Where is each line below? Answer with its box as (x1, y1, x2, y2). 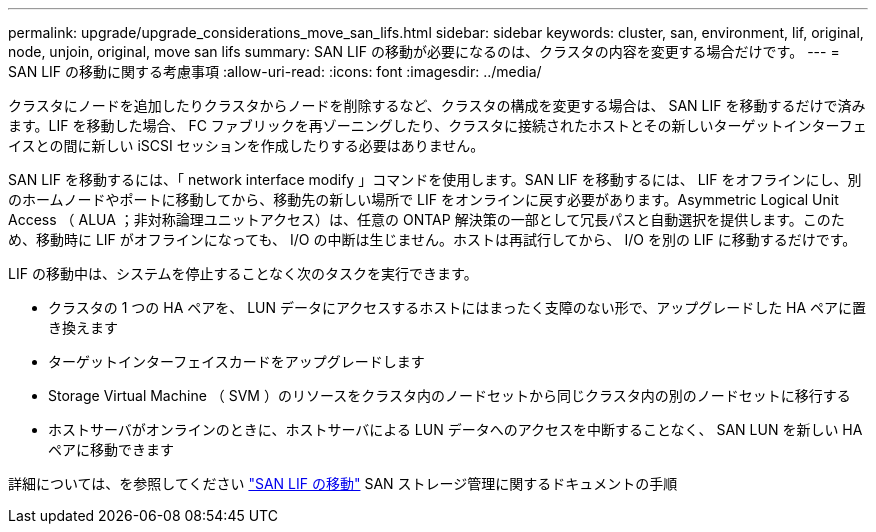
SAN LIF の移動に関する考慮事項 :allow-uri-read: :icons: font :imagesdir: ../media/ (8, 63, 542, 80)
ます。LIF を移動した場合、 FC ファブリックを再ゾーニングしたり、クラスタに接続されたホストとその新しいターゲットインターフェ (8, 117, 867, 134)
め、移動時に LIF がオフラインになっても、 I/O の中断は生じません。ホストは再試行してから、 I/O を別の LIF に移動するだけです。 (8, 231, 857, 248)
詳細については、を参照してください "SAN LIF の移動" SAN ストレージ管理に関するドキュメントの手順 (8, 475, 678, 492)
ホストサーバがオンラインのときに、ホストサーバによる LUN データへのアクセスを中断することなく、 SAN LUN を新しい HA (48, 421, 863, 438)
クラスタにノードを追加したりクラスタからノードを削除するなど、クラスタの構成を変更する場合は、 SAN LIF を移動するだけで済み (8, 97, 866, 114)
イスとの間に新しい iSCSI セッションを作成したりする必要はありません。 (8, 137, 485, 154)
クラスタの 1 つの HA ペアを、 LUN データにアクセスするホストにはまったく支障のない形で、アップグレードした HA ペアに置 (48, 299, 867, 316)
